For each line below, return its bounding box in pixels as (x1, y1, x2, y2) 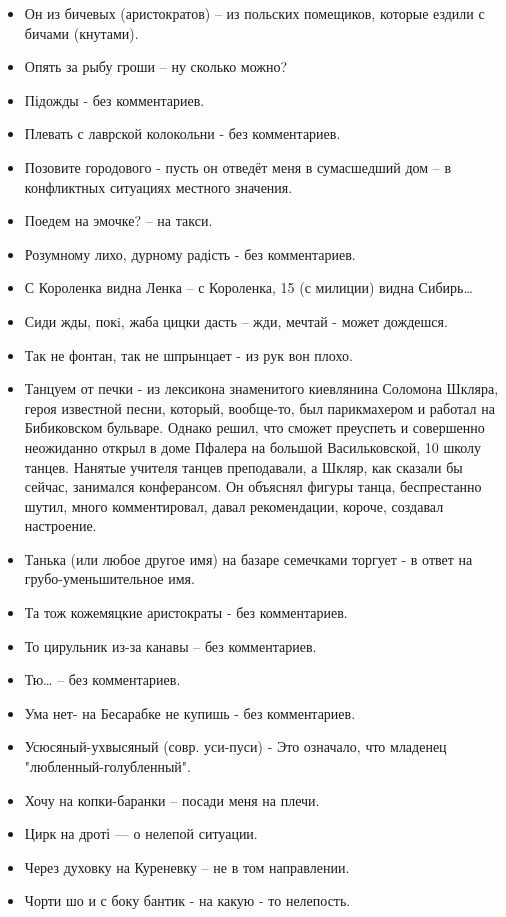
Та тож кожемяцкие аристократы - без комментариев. (24, 602, 348, 623)
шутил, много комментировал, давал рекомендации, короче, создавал (24, 495, 444, 516)
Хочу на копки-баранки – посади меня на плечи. (24, 789, 320, 810)
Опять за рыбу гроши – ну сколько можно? (24, 56, 288, 77)
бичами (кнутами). (24, 22, 139, 43)
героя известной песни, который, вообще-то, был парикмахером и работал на (24, 397, 495, 418)
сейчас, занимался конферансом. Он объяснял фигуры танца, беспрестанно (24, 476, 482, 497)
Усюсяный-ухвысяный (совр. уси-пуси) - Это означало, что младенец (24, 736, 447, 757)
